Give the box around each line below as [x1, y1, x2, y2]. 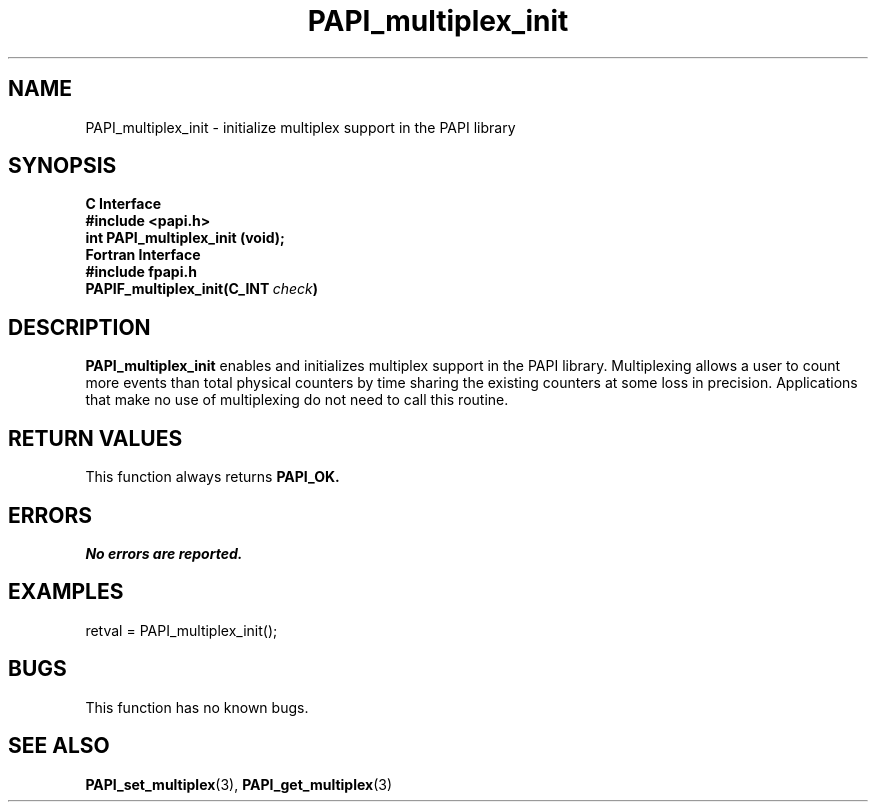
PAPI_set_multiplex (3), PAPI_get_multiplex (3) [85, 775, 392, 793]
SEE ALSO [8, 733, 110, 759]
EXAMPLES [8, 579, 124, 605]
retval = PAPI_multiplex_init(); [85, 621, 278, 639]
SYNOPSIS [8, 153, 117, 179]
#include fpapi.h [85, 263, 197, 281]
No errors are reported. [85, 544, 243, 562]
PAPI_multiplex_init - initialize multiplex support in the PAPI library [85, 118, 516, 136]
